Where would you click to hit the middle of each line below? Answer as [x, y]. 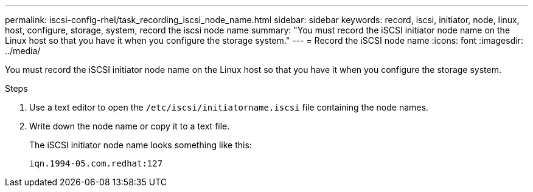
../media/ [23, 51]
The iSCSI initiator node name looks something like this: [141, 145]
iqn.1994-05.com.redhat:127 [96, 163]
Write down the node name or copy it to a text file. [130, 126]
